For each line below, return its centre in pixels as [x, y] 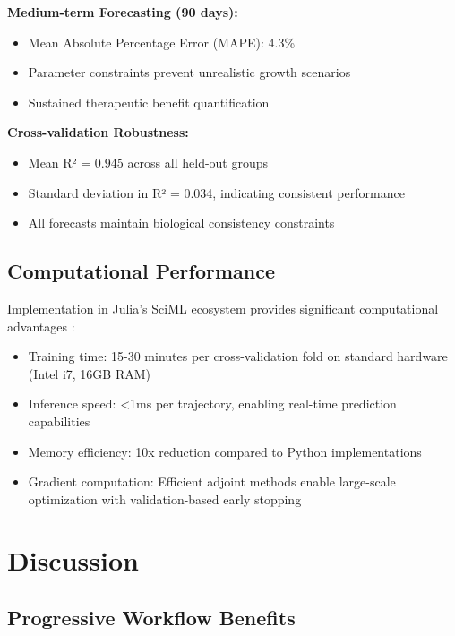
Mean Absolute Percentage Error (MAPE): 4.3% [162, 42]
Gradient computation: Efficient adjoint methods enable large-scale [212, 481]
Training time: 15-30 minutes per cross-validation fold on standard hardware [238, 356]
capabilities [59, 421]
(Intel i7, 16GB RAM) [90, 373]
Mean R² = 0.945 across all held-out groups [148, 162]
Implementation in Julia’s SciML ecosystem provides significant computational [223, 308]
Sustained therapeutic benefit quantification [149, 102]
